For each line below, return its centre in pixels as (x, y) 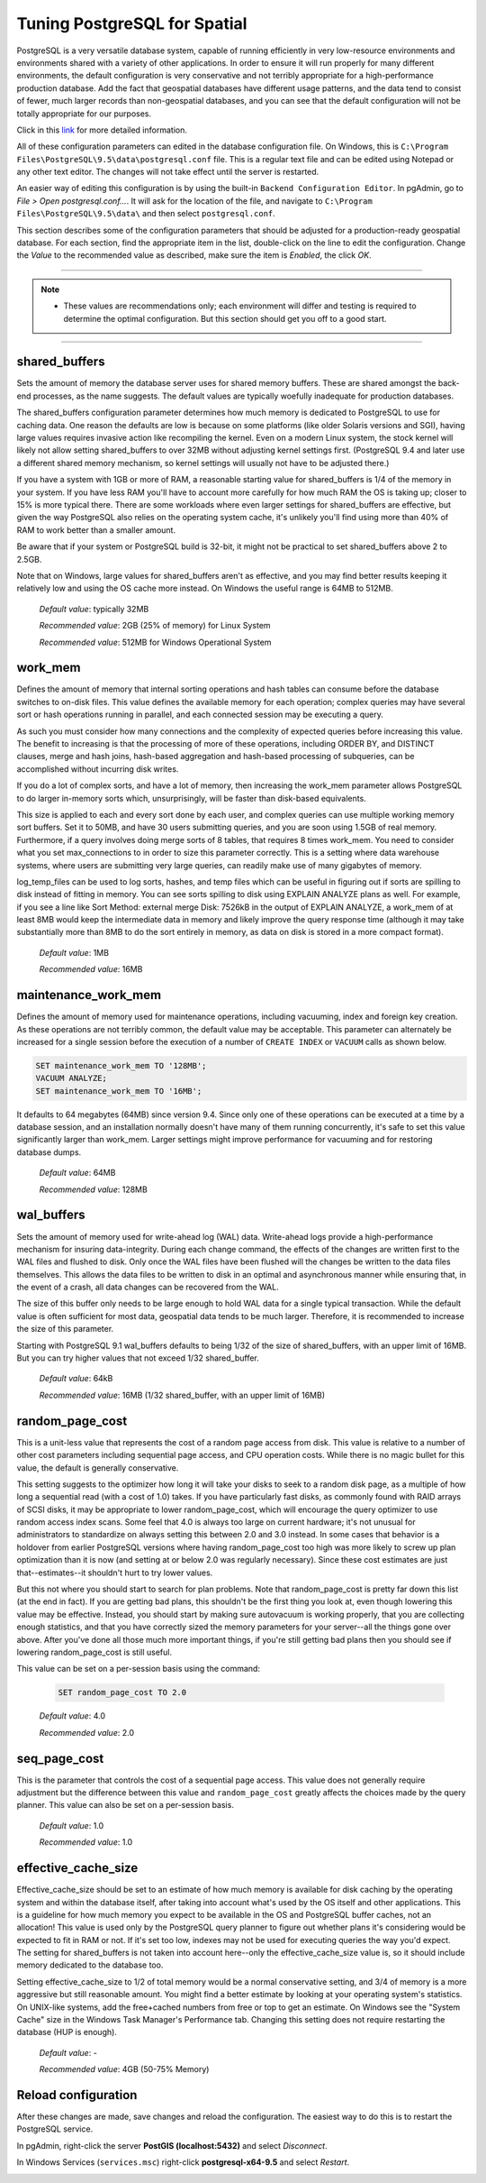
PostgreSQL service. (55, 2129)
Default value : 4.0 (72, 1716)
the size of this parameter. (65, 1329)
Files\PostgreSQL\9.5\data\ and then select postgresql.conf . (146, 214)
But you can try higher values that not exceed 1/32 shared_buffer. (138, 1358)
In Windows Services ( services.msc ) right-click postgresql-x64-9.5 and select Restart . (183, 2162)
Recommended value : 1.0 (86, 1842)
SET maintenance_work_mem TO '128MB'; (121, 1065)
